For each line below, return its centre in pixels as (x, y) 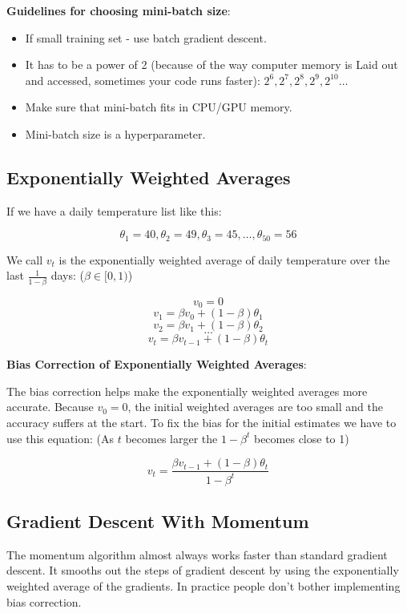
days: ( (68, 275)
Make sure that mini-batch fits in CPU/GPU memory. (159, 107)
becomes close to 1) (301, 438)
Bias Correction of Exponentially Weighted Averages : (157, 364)
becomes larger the (171, 438)
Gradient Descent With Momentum (158, 520)
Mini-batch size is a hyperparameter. (115, 133)
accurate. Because (50, 407)
